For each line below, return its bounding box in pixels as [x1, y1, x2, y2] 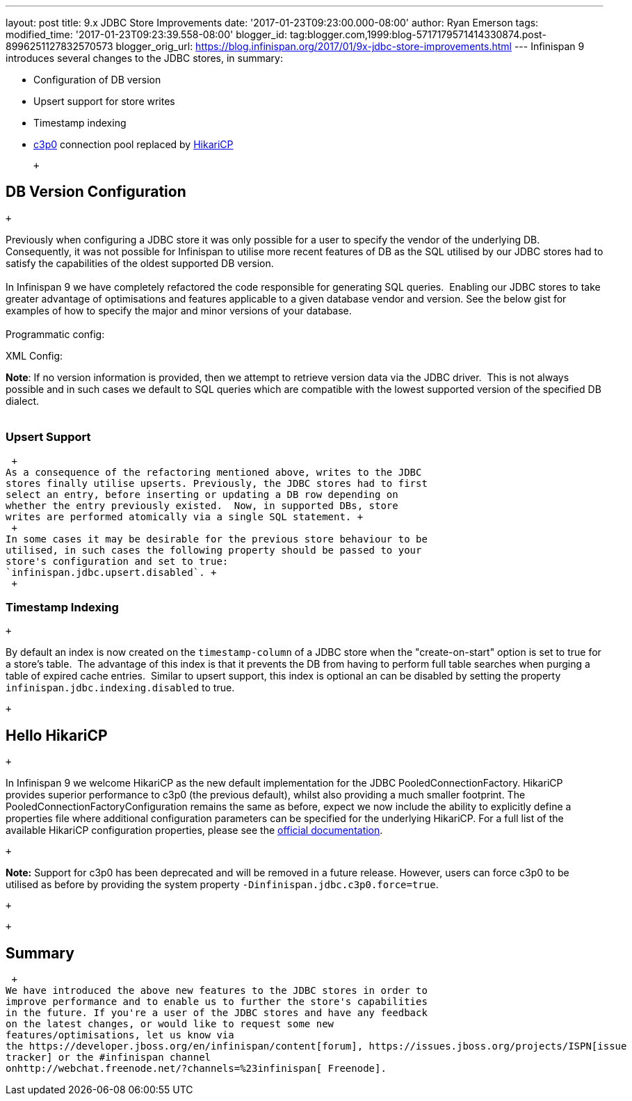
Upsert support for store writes [33, 95, 175, 107]
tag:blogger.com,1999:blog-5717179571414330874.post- [289, 29, 546, 40]
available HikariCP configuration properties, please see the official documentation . [6, 824, 383, 837]
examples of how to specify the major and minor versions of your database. [6, 304, 352, 316]
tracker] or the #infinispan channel [6, 1052, 211, 1063]
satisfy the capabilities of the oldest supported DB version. [6, 257, 274, 269]
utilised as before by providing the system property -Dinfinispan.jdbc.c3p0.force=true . [6, 878, 439, 891]
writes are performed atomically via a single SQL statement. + [6, 511, 364, 522]
